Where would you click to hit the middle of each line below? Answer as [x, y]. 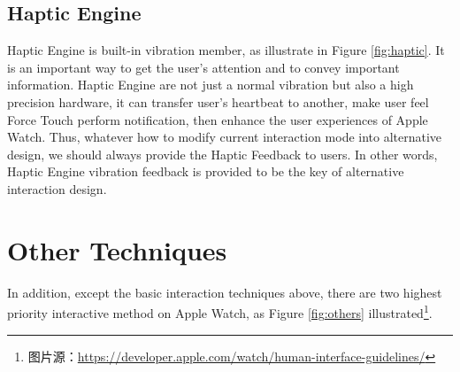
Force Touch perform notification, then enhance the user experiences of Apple [218, 119]
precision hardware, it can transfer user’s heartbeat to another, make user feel [218, 101]
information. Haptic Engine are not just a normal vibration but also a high [211, 85]
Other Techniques [117, 249]
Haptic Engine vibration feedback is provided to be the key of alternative [206, 171]
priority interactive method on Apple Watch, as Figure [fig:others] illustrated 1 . [220, 311]
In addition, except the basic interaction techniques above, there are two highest [225, 292]
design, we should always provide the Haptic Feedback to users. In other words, [222, 154]
